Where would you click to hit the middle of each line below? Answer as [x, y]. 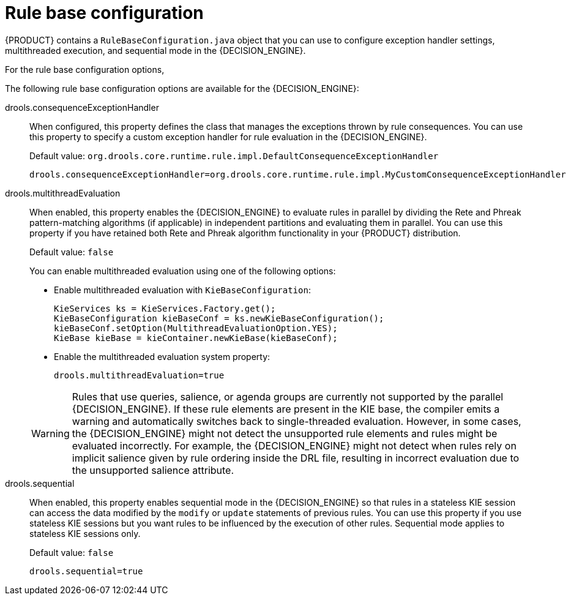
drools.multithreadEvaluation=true [139, 375]
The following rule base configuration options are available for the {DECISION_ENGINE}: [182, 88]
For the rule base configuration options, [85, 69]
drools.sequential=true [86, 571]
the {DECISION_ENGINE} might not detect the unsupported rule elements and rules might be [285, 433]
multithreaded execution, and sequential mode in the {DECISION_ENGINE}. [155, 50]
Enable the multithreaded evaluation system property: [162, 356]
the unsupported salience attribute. [153, 470]
